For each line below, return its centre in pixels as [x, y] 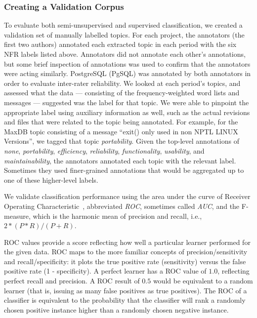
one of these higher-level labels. [51, 179]
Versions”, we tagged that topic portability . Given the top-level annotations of [122, 141]
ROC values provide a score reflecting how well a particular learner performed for [127, 242]
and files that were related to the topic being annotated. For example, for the [121, 122]
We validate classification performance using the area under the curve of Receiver [127, 196]
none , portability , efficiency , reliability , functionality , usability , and [104, 150]
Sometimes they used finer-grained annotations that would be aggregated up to [124, 170]
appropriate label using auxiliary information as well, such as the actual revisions [127, 112]
